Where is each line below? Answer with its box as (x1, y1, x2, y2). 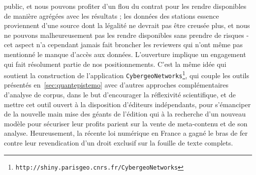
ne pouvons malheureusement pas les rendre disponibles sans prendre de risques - (4, 29, 249, 40)
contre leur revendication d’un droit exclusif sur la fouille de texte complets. (4, 138, 233, 148)
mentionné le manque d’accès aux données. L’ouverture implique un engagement (4, 49, 246, 59)
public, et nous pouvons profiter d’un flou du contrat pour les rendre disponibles (4, 1, 247, 11)
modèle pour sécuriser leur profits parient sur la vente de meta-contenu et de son (4, 118, 248, 128)
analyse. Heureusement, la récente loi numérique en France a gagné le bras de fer (4, 128, 248, 138)
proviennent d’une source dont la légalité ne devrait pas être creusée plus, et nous (4, 20, 250, 30)
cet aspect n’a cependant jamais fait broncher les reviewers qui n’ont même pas (4, 39, 243, 50)
